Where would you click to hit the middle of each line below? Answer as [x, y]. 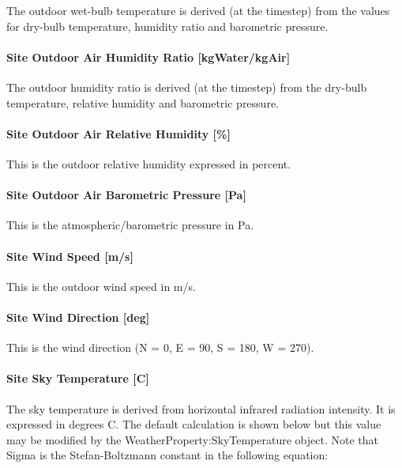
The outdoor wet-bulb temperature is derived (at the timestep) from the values [198, 10]
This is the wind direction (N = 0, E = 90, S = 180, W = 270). [160, 347]
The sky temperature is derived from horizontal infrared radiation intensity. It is [201, 408]
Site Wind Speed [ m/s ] [70, 256]
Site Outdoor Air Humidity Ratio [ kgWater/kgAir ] [148, 57]
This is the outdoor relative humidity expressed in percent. [149, 163]
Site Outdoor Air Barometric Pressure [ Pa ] [126, 195]
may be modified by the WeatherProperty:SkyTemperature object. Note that [192, 439]
